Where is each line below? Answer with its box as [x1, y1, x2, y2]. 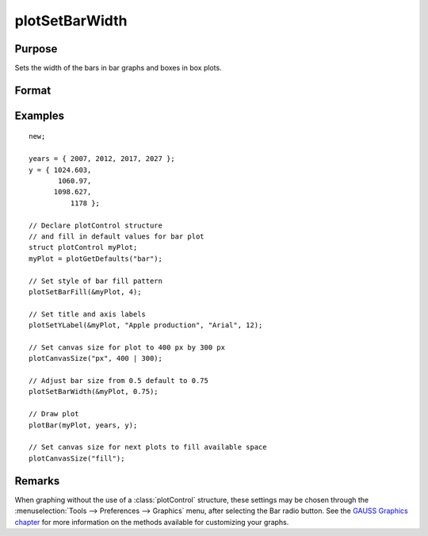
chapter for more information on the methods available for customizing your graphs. [14, 517, 289, 526]
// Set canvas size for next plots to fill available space [29, 442, 267, 452]
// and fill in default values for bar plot [29, 232, 205, 241]
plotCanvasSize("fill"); [29, 454, 125, 463]
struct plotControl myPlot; [29, 243, 138, 252]
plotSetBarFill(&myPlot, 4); [29, 287, 142, 297]
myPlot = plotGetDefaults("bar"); [29, 254, 162, 263]
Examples [14, 109, 65, 122]
